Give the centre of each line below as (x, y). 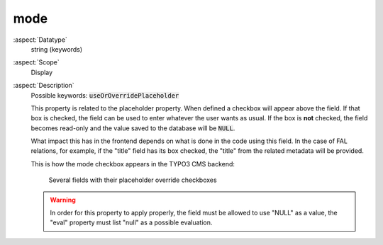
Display (42, 72)
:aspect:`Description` (44, 86)
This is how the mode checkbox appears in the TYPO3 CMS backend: (133, 164)
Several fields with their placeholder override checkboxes (133, 180)
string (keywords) (57, 49)
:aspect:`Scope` (36, 62)
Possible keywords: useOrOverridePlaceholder (105, 95)
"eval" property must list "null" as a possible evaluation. (131, 222)
